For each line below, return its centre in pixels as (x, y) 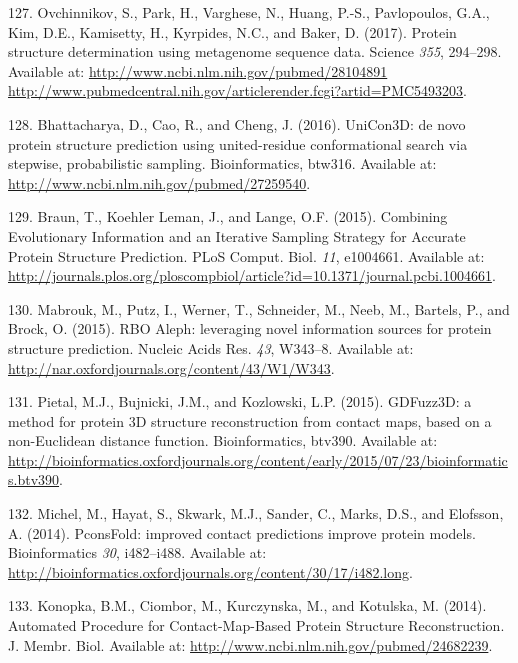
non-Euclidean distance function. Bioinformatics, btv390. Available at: (223, 440)
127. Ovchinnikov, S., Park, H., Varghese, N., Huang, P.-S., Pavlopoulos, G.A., (249, 12)
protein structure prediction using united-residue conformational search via (238, 143)
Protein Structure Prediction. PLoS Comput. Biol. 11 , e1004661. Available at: (246, 255)
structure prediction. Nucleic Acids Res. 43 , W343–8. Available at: (211, 347)
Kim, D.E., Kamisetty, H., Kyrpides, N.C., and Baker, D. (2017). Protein (232, 31)
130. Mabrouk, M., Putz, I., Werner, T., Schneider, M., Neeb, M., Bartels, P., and (259, 308)
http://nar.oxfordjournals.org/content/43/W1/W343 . (171, 367)
